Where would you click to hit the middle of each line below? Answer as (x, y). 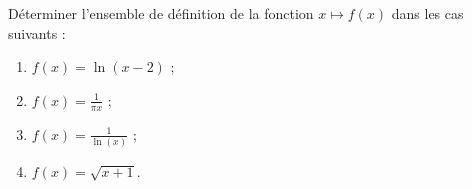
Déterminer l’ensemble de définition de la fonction (161, 13)
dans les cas (427, 13)
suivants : (37, 32)
